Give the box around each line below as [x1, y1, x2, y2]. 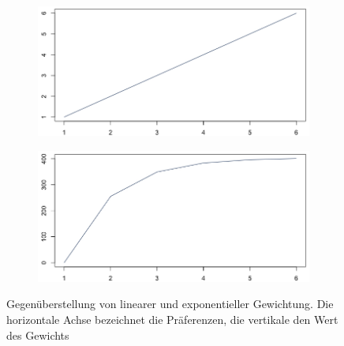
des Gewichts [6, 326, 69, 343]
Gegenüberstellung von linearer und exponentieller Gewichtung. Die [6, 295, 334, 312]
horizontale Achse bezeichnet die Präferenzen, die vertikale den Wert [6, 310, 338, 327]
